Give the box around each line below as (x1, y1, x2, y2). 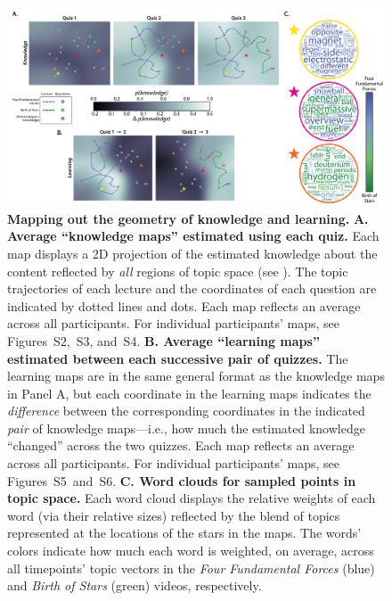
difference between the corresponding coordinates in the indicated (7, 401, 365, 420)
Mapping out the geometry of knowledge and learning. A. (7, 209, 369, 227)
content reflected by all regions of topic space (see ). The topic (7, 261, 348, 280)
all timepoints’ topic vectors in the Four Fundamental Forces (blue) (7, 558, 375, 577)
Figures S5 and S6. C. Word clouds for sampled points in (7, 471, 356, 490)
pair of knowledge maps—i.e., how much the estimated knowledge (7, 418, 365, 437)
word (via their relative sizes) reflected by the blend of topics (7, 506, 340, 524)
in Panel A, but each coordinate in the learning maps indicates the (7, 383, 372, 402)
